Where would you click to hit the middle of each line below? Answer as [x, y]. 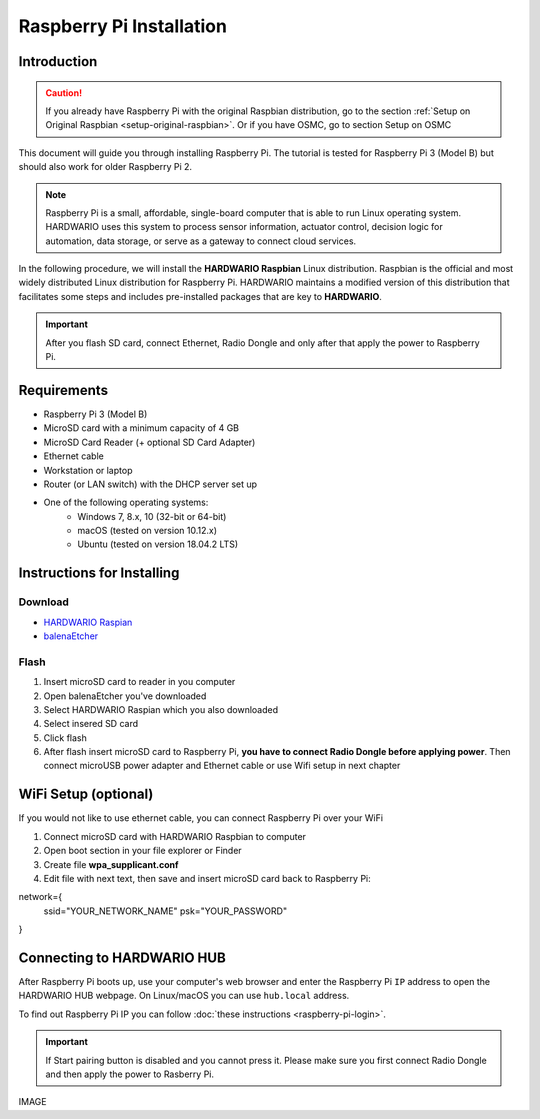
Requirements [63, 390]
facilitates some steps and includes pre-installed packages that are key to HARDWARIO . [200, 296]
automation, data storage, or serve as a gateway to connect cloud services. [201, 241]
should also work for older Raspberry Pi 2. [105, 167]
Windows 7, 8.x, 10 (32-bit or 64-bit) [152, 516]
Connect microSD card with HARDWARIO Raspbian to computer [175, 836]
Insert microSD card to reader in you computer [139, 682]
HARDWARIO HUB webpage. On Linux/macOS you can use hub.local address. [184, 996]
